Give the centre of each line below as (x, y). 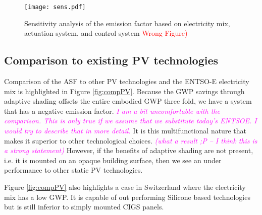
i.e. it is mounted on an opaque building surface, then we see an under (113, 160)
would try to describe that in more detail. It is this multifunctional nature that (125, 131)
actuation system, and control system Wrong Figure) (106, 33)
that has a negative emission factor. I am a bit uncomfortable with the (112, 111)
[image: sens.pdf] (55, 7)
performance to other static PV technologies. (73, 170)
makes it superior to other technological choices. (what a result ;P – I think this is (131, 140)
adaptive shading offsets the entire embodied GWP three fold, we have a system (128, 101)
